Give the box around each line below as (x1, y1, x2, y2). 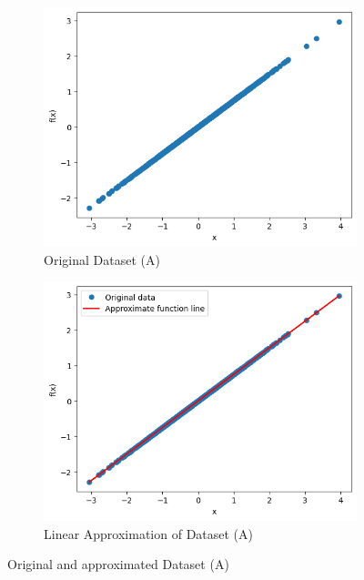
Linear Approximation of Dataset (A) (44, 524, 254, 543)
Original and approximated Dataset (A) (7, 555, 229, 574)
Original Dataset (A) (44, 249, 160, 269)
